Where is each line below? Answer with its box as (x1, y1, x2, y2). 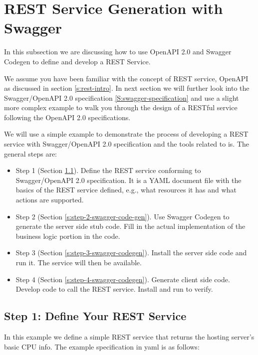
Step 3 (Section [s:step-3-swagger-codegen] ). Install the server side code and (15, 247, 247, 258)
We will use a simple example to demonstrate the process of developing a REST (4, 129, 249, 139)
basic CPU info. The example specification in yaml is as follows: (4, 341, 200, 352)
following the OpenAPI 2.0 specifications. (4, 112, 131, 122)
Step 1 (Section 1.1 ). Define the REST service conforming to (15, 165, 201, 176)
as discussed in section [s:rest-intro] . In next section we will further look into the (4, 83, 250, 93)
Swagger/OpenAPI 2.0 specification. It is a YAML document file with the (15, 175, 242, 185)
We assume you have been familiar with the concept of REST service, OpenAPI (4, 73, 249, 83)
